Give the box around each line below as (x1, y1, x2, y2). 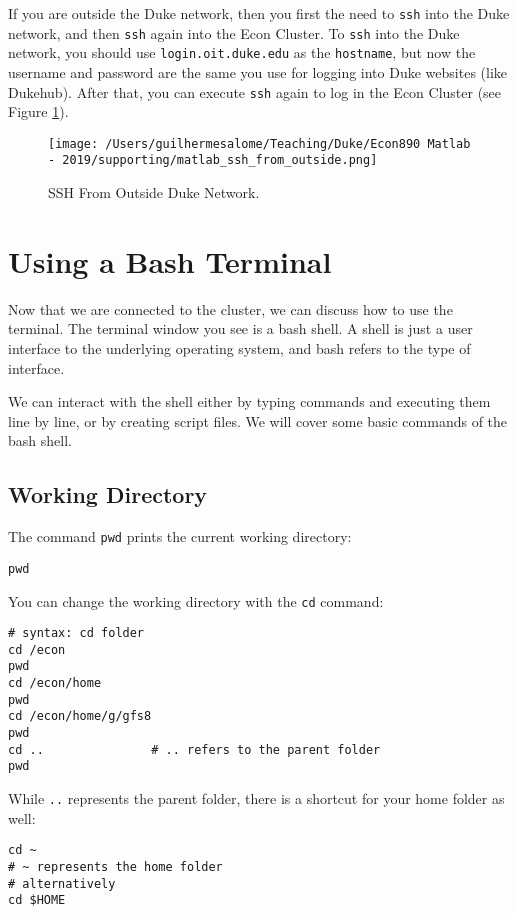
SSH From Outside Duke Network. (48, 182, 260, 203)
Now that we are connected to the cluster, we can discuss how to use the (8, 298, 453, 319)
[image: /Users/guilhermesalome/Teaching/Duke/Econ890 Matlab (48, 136, 471, 151)
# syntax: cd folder (8, 626, 145, 641)
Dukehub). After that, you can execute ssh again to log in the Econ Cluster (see (8, 81, 502, 102)
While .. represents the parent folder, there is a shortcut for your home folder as (8, 788, 505, 809)
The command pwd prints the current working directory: (8, 526, 352, 547)
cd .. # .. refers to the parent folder (8, 742, 381, 757)
